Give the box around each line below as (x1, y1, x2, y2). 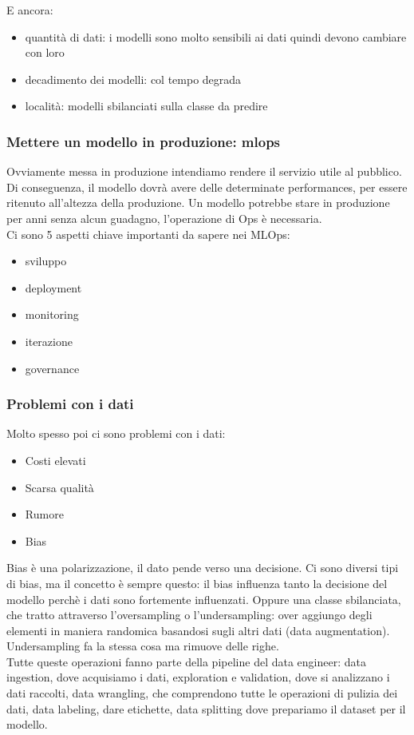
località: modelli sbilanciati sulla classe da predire (25, 97, 268, 114)
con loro (25, 44, 65, 61)
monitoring (25, 306, 79, 323)
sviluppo (25, 252, 67, 269)
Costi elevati (25, 451, 86, 468)
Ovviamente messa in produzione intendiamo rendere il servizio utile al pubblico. (6, 163, 402, 180)
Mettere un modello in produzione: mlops (6, 131, 281, 151)
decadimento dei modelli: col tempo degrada (25, 70, 242, 87)
